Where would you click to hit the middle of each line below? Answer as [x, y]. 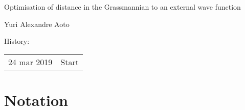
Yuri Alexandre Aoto [37, 24]
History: [17, 41]
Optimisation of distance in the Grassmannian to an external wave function [122, 7]
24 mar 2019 [30, 62]
